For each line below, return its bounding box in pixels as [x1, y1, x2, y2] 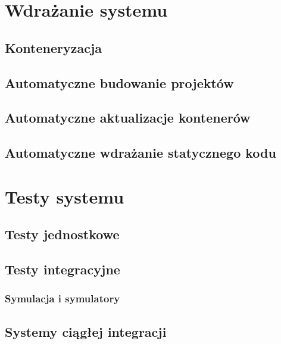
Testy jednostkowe [5, 225, 120, 243]
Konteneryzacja [5, 38, 102, 57]
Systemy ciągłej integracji [5, 322, 167, 340]
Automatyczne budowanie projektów [5, 73, 234, 92]
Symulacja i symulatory [5, 291, 120, 306]
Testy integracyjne [5, 260, 120, 279]
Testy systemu [5, 184, 124, 208]
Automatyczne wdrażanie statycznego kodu [5, 143, 276, 162]
